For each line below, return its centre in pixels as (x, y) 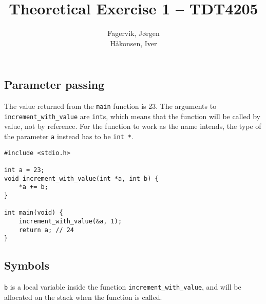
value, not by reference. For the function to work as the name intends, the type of (133, 126)
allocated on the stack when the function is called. (83, 297)
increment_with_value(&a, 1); (70, 221)
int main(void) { (34, 213)
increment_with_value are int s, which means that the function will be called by (132, 116)
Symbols (27, 265)
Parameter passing (54, 84)
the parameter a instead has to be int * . (69, 136)
